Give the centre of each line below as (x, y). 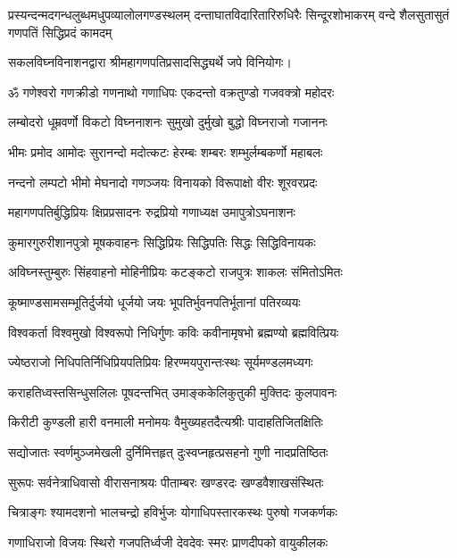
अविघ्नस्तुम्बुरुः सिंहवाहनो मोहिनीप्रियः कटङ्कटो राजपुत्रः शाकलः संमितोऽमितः (175, 272)
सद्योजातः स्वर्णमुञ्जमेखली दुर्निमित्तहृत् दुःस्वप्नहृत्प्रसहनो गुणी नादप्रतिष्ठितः (168, 451)
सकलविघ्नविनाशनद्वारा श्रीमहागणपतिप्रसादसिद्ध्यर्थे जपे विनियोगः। (150, 62)
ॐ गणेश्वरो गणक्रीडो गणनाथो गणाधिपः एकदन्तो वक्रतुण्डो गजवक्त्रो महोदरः (171, 92)
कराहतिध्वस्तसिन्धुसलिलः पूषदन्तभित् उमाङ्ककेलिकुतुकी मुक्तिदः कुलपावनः (173, 391)
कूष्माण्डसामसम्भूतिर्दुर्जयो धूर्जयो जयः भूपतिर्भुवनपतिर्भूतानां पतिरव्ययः (154, 301)
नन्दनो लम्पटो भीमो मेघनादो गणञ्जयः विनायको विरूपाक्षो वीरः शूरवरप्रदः (163, 182)
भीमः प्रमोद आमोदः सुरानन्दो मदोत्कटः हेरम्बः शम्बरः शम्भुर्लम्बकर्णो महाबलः (166, 151)
